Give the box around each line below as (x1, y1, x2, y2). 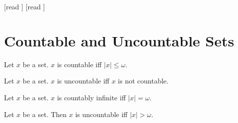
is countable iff (57, 59, 102, 69)
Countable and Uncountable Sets (4, 30, 235, 50)
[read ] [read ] (4, 1, 45, 11)
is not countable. (118, 76, 168, 86)
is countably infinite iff (57, 92, 126, 102)
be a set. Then (22, 109, 67, 119)
